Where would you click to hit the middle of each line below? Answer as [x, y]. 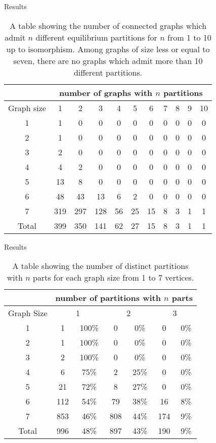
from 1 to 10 [189, 37]
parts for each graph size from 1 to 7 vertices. [114, 278]
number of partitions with [108, 298]
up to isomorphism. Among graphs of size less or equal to [108, 49]
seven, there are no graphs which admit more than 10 [108, 60]
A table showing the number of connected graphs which [108, 25]
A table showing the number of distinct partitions [100, 266]
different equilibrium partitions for [96, 37]
